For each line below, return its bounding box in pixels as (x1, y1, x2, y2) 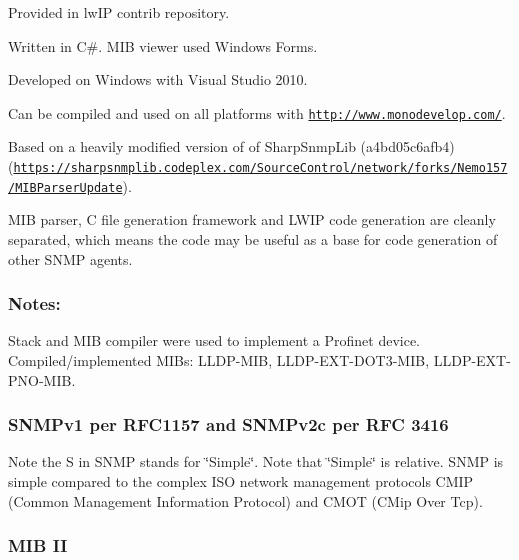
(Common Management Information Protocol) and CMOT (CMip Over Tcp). (8, 490, 483, 511)
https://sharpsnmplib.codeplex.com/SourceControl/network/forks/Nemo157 (13, 161, 508, 176)
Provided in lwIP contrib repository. (8, 2, 230, 22)
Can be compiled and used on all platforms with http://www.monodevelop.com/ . (8, 102, 506, 123)
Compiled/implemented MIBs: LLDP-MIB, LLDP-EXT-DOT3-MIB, (8, 349, 430, 370)
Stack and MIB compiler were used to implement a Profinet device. (8, 330, 420, 351)
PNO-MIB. (8, 369, 76, 390)
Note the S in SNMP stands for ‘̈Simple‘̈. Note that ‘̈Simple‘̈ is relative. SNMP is (8, 451, 504, 472)
